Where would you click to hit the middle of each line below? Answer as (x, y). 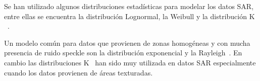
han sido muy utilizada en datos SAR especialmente (175, 62)
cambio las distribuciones (43, 62)
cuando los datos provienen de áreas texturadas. (79, 72)
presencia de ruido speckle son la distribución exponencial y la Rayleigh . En (123, 53)
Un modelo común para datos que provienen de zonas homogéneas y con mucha (127, 43)
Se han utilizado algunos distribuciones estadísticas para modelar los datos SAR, (129, 6)
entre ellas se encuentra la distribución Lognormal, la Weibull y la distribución (126, 16)
